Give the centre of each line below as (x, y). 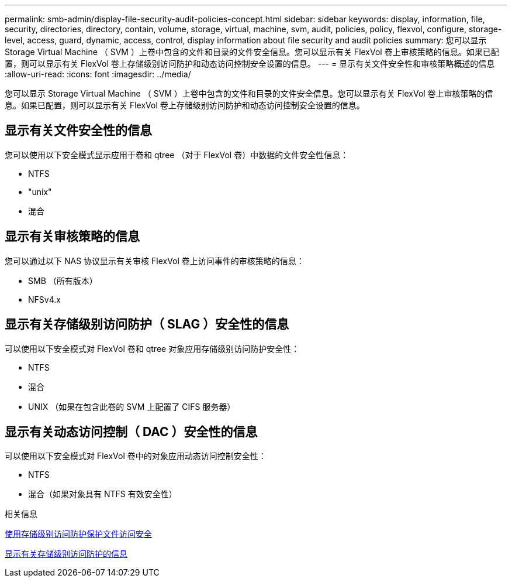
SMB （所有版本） (63, 280)
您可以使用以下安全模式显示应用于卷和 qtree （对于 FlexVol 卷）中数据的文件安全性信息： (177, 155)
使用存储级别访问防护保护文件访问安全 (78, 534)
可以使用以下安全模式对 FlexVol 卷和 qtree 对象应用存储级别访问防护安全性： (152, 348)
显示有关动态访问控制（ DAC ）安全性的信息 (131, 432)
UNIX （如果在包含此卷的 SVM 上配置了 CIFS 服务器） (132, 406)
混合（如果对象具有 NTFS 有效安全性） (103, 494)
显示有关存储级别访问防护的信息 (66, 554)
